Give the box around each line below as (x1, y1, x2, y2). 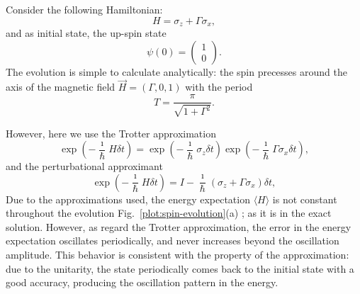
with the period (185, 79, 253, 94)
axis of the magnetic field (6, 79, 116, 94)
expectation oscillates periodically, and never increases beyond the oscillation (6, 233, 339, 248)
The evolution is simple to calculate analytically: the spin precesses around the (6, 64, 347, 79)
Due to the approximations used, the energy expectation (6, 191, 250, 206)
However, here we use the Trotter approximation (6, 125, 216, 140)
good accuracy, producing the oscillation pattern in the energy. (6, 275, 279, 290)
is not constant (272, 191, 337, 206)
